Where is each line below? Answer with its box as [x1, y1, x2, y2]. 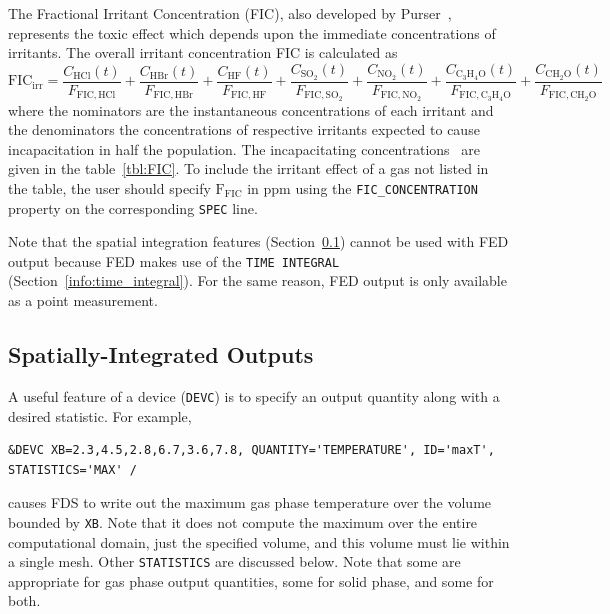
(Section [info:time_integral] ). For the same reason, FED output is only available [8, 270, 507, 291]
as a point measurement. [8, 290, 158, 311]
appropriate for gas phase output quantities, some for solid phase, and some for [8, 570, 494, 591]
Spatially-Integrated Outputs [8, 339, 314, 370]
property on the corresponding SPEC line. [8, 197, 258, 218]
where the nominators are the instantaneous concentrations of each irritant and [8, 99, 494, 120]
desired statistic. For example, [8, 405, 192, 426]
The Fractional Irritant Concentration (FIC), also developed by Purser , [8, 3, 452, 23]
